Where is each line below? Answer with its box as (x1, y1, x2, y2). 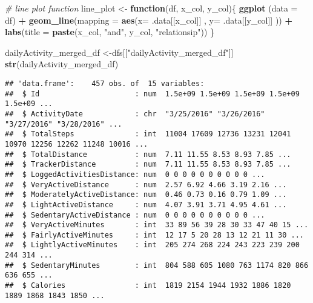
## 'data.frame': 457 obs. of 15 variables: (5, 79, 205, 88)
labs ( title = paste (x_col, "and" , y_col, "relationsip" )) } (5, 25, 215, 38)
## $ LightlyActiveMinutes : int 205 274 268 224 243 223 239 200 (5, 241, 300, 250)
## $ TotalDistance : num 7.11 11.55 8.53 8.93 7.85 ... (5, 150, 291, 159)
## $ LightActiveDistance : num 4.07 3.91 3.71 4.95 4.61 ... (5, 200, 287, 209)
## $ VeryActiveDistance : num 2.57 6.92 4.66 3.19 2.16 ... (5, 180, 287, 189)
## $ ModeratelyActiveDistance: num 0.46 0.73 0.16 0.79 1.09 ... (5, 190, 287, 199)
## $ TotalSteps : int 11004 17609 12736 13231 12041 (5, 130, 291, 139)
